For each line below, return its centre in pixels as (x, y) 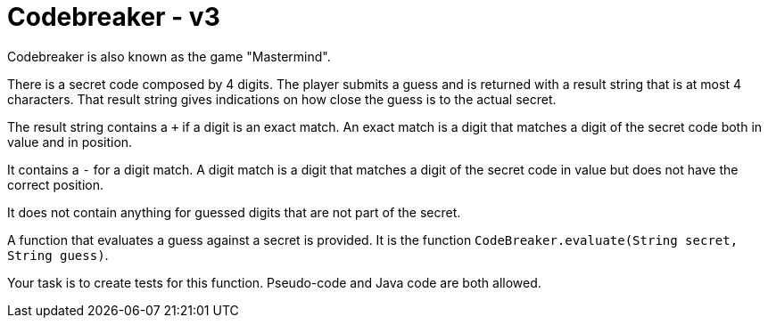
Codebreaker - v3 (114, 17)
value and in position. (70, 142)
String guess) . (58, 255)
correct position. (56, 184)
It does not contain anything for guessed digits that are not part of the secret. (234, 212)
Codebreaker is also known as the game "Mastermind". (169, 56)
